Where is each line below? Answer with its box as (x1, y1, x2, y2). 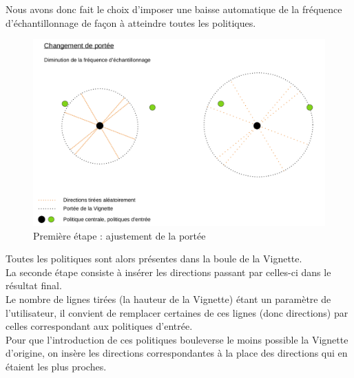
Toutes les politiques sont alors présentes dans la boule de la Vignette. (6, 251, 302, 266)
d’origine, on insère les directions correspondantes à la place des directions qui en (6, 346, 348, 360)
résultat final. (6, 278, 62, 293)
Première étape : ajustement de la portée (33, 228, 206, 242)
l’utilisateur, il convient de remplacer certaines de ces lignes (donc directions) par (6, 305, 348, 319)
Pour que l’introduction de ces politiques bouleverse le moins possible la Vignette (6, 332, 348, 346)
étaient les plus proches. (6, 359, 107, 373)
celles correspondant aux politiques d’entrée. (6, 319, 193, 333)
